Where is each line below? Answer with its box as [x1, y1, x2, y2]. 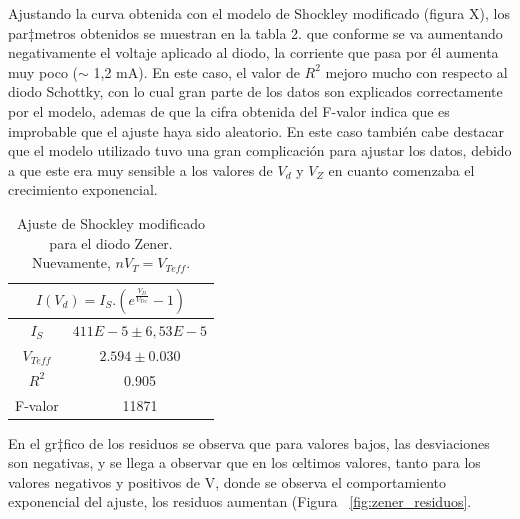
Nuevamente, [31, 252, 111, 273]
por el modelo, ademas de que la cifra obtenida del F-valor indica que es [8, 100, 450, 121]
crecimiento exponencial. [8, 179, 158, 200]
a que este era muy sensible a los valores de [8, 159, 273, 180]
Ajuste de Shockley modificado [17, 212, 205, 233]
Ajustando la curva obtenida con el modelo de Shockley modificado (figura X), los [8, 3, 510, 23]
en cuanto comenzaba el [328, 159, 475, 180]
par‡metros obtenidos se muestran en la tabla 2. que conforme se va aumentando [8, 22, 503, 43]
